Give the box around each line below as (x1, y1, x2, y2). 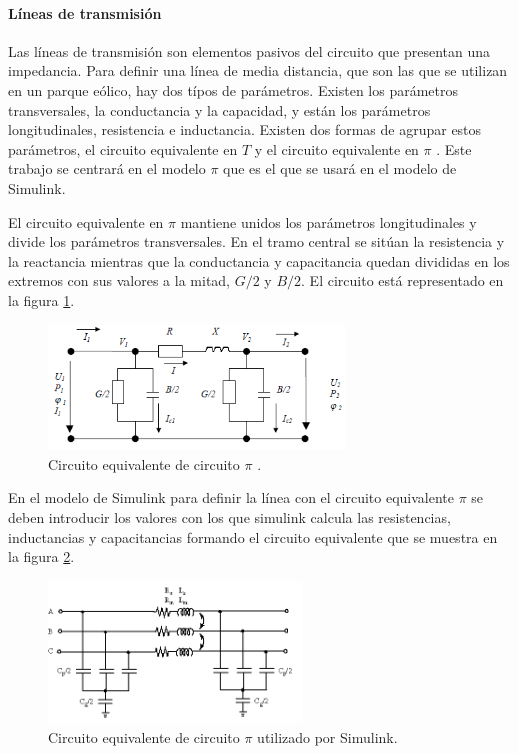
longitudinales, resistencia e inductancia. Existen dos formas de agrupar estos (8, 119, 482, 140)
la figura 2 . (8, 546, 75, 567)
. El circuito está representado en (301, 270, 504, 291)
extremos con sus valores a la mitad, (8, 270, 231, 291)
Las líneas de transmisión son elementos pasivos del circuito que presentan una (8, 40, 491, 61)
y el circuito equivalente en (254, 138, 419, 159)
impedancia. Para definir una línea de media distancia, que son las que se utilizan (8, 60, 508, 81)
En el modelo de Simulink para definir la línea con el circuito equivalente (8, 487, 454, 508)
